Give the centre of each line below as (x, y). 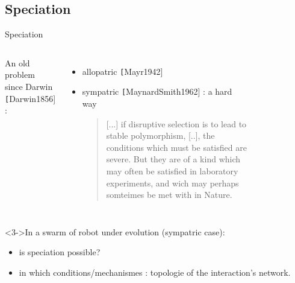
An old (17, 62)
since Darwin (29, 86)
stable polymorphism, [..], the (160, 135)
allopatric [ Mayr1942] (123, 71)
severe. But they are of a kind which (173, 159)
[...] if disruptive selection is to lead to (176, 123)
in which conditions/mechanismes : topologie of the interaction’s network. (155, 272)
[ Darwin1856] (30, 98)
